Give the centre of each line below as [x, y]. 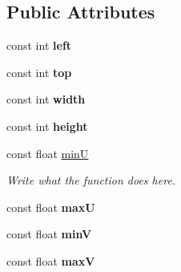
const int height [47, 126]
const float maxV [51, 260]
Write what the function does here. [91, 180]
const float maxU [51, 207]
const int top [39, 72]
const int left [39, 45]
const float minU [48, 153]
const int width [46, 99]
